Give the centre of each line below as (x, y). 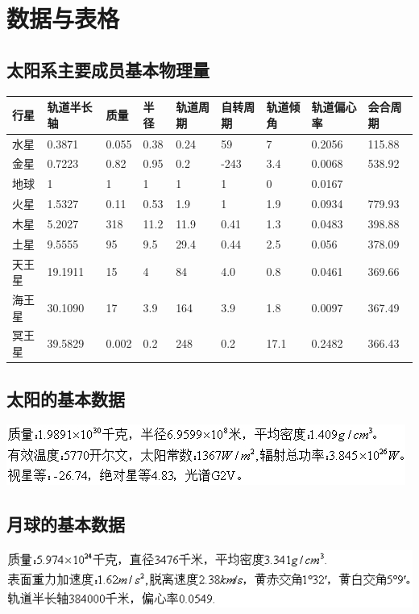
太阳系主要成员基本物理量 (108, 69)
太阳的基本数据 (66, 398)
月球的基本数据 (66, 524)
